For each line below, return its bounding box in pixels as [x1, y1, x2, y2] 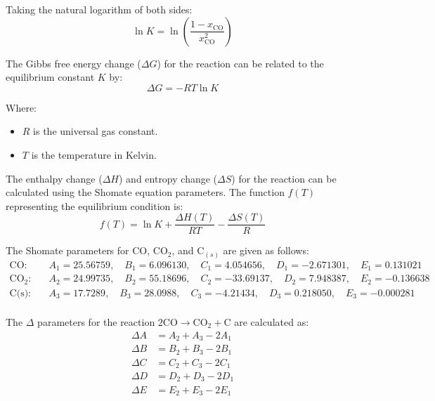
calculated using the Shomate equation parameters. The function [6, 185, 285, 199]
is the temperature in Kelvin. [31, 147, 157, 162]
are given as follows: [223, 243, 309, 258]
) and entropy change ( [118, 171, 218, 185]
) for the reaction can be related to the [157, 55, 324, 70]
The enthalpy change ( [6, 171, 103, 185]
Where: [6, 100, 37, 114]
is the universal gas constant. [33, 124, 158, 138]
